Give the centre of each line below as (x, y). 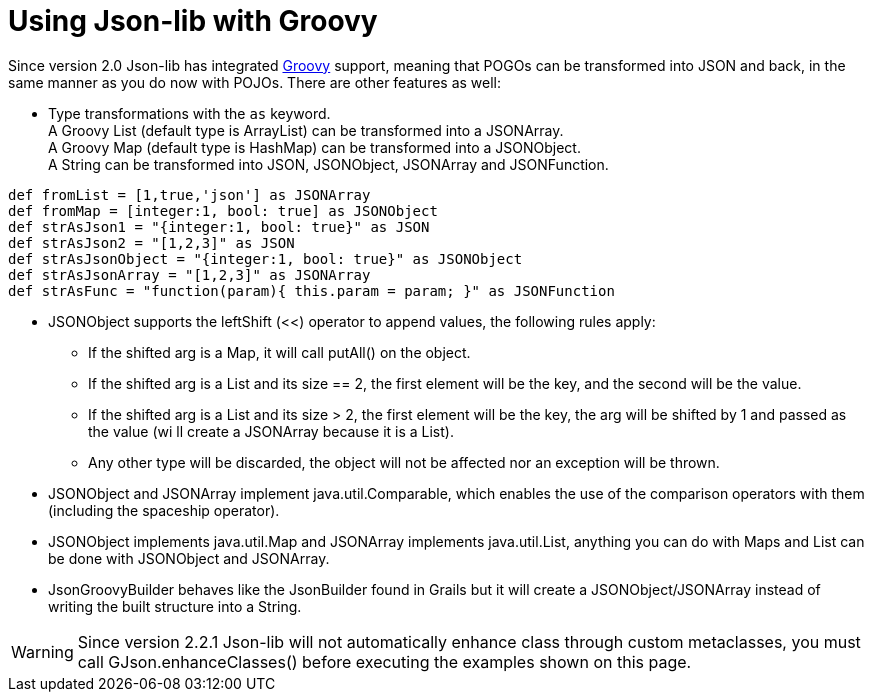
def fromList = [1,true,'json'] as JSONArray (189, 194)
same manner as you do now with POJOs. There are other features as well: (255, 82)
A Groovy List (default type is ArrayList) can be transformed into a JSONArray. (306, 130)
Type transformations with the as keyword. (189, 113)
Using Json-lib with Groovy (193, 21)
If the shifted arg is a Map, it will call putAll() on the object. (279, 352)
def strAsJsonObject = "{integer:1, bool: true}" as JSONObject (265, 258)
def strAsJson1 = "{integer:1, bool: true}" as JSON (219, 226)
